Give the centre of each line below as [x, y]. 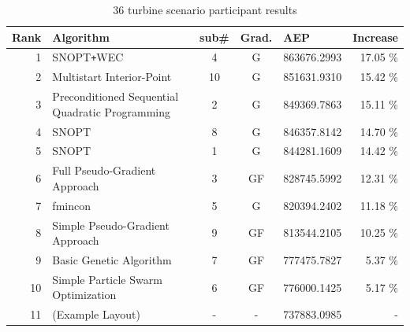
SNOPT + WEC [88, 57]
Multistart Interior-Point [112, 77]
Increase [375, 37]
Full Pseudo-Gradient [104, 170]
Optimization [84, 295]
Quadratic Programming [112, 111]
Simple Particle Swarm [107, 279]
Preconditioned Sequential [116, 96]
